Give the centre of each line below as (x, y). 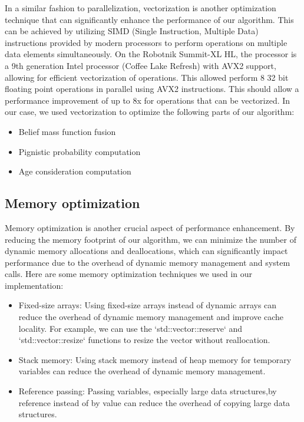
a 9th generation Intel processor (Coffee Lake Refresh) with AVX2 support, (141, 65)
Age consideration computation (75, 171)
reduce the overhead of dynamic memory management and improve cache (151, 317)
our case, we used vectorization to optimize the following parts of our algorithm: (150, 112)
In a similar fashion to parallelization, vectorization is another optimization (141, 8)
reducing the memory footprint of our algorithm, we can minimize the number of (151, 239)
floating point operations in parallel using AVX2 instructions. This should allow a (152, 89)
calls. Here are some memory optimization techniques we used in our (129, 274)
